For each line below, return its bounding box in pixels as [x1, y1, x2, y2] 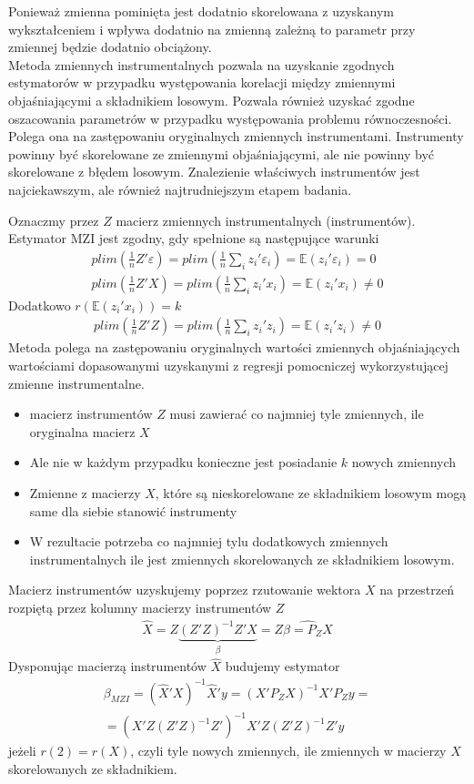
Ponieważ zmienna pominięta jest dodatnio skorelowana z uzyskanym [8, 2, 394, 20]
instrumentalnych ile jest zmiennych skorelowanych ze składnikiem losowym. [29, 549, 455, 568]
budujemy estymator [225, 657, 340, 676]
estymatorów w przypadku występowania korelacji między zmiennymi [8, 73, 396, 92]
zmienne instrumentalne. [8, 373, 145, 392]
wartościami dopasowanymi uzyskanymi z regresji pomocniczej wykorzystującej [8, 356, 449, 374]
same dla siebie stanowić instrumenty [29, 501, 237, 520]
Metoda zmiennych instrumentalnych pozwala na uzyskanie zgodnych [8, 55, 395, 74]
